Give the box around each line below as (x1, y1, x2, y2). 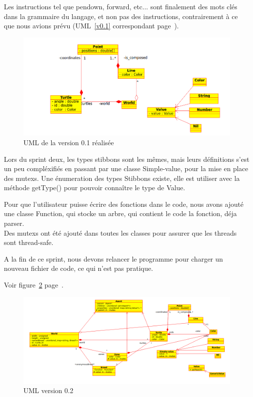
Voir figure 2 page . (4, 280, 64, 290)
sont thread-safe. (4, 237, 54, 247)
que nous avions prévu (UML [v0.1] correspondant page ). (4, 21, 179, 31)
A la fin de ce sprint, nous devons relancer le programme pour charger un (4, 253, 223, 264)
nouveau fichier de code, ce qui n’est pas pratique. (4, 263, 153, 273)
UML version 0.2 (23, 385, 74, 396)
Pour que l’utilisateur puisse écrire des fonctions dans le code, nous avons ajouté (4, 198, 244, 209)
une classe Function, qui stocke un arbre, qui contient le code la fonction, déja (4, 208, 237, 219)
